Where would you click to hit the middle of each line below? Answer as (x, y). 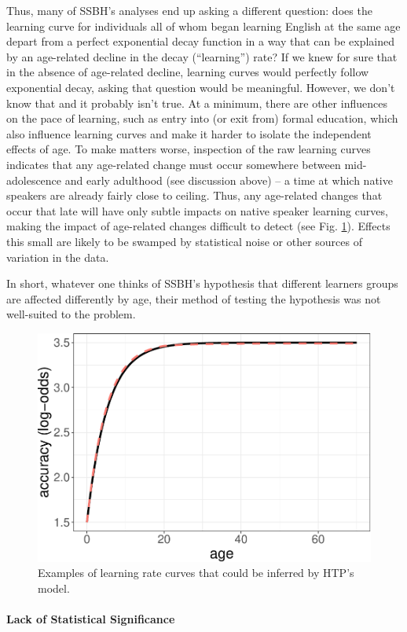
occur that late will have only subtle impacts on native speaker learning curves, (197, 210)
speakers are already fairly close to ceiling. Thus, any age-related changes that (194, 195)
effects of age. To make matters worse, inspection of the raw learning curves (189, 149)
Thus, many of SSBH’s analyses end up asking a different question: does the (189, 10)
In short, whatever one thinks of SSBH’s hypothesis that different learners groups (202, 283)
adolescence (34, 180)
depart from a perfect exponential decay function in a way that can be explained (201, 41)
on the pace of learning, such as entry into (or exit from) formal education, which (202, 118)
